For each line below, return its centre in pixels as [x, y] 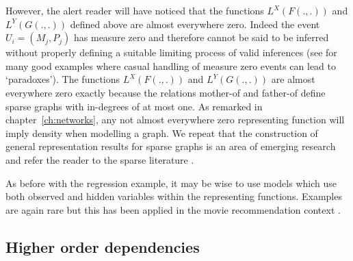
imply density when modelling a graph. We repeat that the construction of [162, 133]
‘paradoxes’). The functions [63, 79]
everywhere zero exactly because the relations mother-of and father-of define [166, 92]
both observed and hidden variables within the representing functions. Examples [174, 196]
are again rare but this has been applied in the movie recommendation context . [173, 209]
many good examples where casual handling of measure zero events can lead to [171, 65]
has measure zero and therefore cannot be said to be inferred [201, 37]
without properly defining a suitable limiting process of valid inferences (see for [171, 52]
